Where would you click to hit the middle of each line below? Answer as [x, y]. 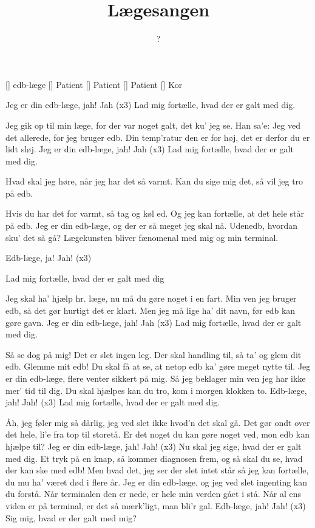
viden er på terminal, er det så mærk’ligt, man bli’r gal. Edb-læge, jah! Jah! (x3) [156, 505]
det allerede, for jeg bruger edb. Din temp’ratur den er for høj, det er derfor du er [158, 137]
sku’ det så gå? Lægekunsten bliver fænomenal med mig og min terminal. [142, 237]
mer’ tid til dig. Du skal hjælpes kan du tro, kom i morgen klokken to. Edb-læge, [156, 390]
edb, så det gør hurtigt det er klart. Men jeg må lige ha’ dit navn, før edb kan [151, 310]
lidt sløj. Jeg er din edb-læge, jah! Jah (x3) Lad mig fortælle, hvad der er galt [150, 149]
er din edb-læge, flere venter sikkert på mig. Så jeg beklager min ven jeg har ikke [156, 378]
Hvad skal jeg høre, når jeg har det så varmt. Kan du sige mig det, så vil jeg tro [154, 181]
